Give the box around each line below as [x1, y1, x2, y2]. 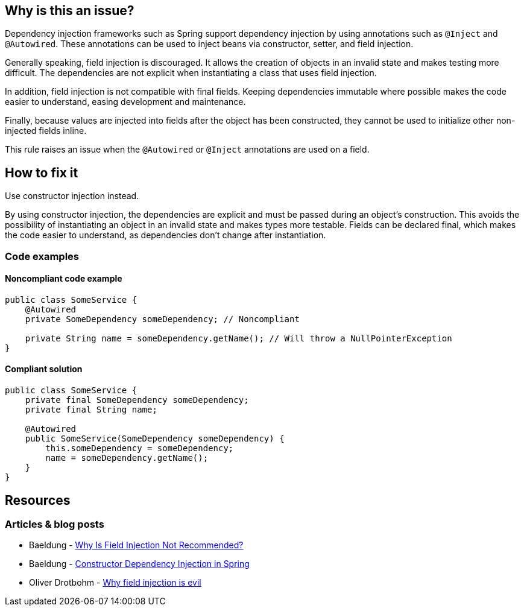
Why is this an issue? [5, 3, 134, 18]
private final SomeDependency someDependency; [25, 395, 249, 405]
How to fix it [5, 165, 78, 180]
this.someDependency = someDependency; [45, 443, 234, 454]
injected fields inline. [5, 125, 87, 136]
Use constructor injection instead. [5, 191, 139, 201]
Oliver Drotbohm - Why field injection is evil [29, 577, 201, 588]
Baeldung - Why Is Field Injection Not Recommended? [29, 540, 244, 551]
